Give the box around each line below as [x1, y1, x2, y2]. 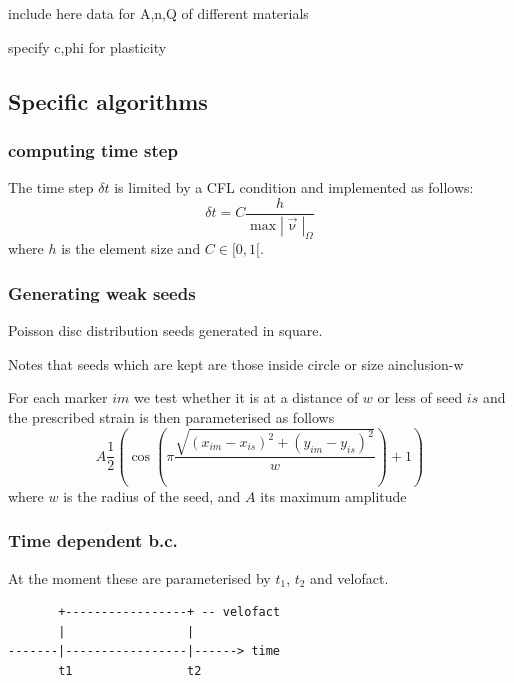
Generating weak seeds [8, 281, 196, 305]
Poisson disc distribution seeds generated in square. [8, 320, 323, 341]
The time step [8, 177, 94, 198]
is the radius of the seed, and [63, 485, 241, 506]
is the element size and [61, 238, 201, 259]
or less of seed [377, 387, 463, 408]
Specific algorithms [8, 85, 208, 116]
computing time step [8, 137, 178, 162]
